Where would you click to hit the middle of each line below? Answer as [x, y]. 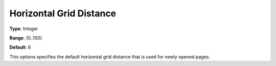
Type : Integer [24, 29]
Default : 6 [20, 47]
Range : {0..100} [26, 38]
